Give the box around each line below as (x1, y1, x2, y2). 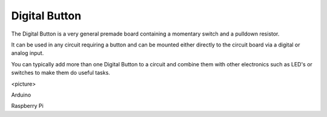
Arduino (11, 91, 31, 98)
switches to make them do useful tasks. (11, 69, 110, 77)
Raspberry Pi (11, 103, 44, 110)
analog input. (11, 49, 44, 57)
